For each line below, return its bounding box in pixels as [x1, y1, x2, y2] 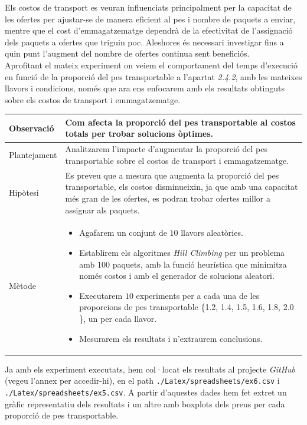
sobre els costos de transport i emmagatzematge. [5, 93, 181, 106]
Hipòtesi [9, 186, 39, 199]
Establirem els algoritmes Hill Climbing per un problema [79, 246, 285, 258]
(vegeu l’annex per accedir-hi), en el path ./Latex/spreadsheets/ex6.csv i [5, 374, 280, 387]
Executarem [79, 289, 123, 301]
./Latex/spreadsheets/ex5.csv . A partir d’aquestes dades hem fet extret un [5, 386, 287, 398]
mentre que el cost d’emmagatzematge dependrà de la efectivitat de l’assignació [5, 24, 293, 37]
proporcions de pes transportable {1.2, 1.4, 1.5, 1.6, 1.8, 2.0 [79, 301, 294, 313]
